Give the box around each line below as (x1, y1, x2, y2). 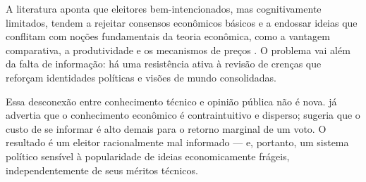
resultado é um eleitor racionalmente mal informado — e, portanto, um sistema (6, 135, 349, 150)
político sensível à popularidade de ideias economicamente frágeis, (6, 148, 290, 163)
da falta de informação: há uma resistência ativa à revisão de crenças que (6, 56, 322, 71)
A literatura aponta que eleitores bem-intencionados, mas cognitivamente (6, 1, 322, 15)
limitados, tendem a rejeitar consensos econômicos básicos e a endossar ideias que (6, 15, 358, 30)
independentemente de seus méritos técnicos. (6, 162, 198, 177)
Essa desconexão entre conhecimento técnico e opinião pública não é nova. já (6, 93, 337, 108)
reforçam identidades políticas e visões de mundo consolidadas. (6, 70, 276, 84)
